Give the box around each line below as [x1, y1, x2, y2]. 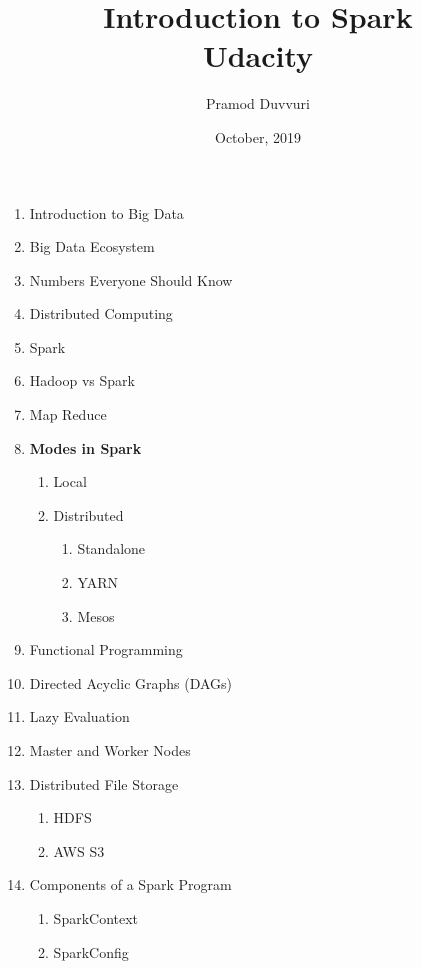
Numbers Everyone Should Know [29, 269, 233, 290]
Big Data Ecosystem [29, 236, 155, 257]
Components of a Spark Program [29, 874, 232, 895]
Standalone [77, 538, 146, 559]
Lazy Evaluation [29, 706, 130, 727]
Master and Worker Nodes [29, 740, 191, 760]
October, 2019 [215, 126, 301, 147]
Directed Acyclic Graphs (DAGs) [29, 672, 233, 693]
